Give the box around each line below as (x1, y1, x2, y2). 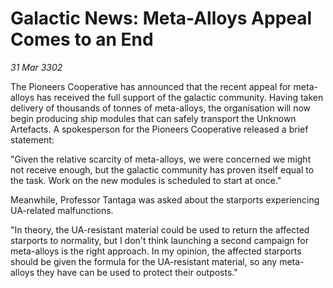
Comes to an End (10, 28, 154, 51)
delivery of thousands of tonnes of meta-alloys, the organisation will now (10, 102, 312, 114)
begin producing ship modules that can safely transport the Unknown (10, 112, 297, 124)
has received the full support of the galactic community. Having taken (36, 91, 324, 103)
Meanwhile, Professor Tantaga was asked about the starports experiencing (10, 193, 320, 206)
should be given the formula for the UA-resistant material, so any (10, 255, 278, 267)
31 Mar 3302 (10, 61, 63, 73)
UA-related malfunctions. (10, 204, 114, 216)
